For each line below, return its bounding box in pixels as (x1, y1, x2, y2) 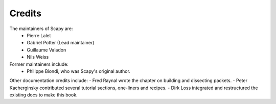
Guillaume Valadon (27, 46, 66, 53)
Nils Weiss (27, 54, 49, 60)
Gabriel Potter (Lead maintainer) (27, 40, 95, 46)
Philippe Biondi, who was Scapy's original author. (27, 68, 130, 74)
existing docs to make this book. (9, 92, 78, 98)
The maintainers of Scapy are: (9, 25, 73, 32)
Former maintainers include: (9, 61, 69, 67)
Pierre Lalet (27, 32, 51, 38)
